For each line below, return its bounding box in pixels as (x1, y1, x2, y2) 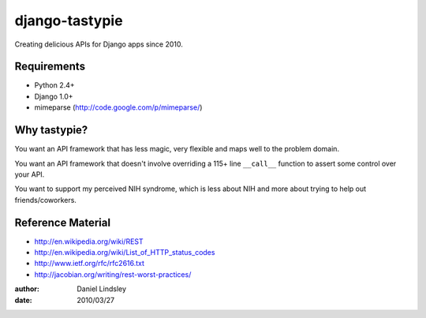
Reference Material (14, 215, 110, 229)
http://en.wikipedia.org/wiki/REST (34, 237, 144, 246)
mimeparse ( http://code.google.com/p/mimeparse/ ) (34, 103, 203, 112)
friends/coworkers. (14, 195, 77, 204)
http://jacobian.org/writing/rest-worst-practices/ (34, 269, 192, 279)
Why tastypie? (14, 123, 88, 137)
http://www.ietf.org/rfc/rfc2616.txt (34, 259, 145, 268)
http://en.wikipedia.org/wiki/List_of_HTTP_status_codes (34, 248, 215, 256)
